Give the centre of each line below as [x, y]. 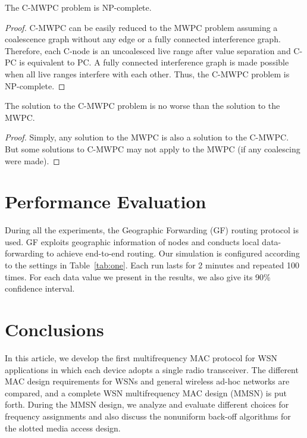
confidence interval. [40, 288]
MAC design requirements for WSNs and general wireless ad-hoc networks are [147, 381]
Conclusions [54, 329]
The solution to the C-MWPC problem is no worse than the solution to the [142, 106]
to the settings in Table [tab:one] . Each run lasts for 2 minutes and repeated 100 [152, 265]
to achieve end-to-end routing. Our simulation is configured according [173, 253]
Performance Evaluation [106, 201]
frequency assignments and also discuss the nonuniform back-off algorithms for [148, 416]
